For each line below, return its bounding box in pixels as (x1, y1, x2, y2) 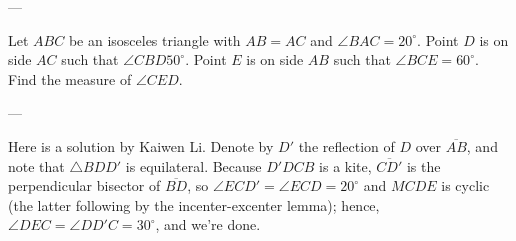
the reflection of (298, 135, 395, 156)
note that (8, 155, 65, 176)
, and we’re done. (155, 214, 261, 235)
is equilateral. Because (125, 155, 262, 176)
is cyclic (441, 175, 490, 196)
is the (406, 155, 441, 176)
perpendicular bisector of (8, 175, 161, 196)
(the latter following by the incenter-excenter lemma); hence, (8, 194, 380, 215)
